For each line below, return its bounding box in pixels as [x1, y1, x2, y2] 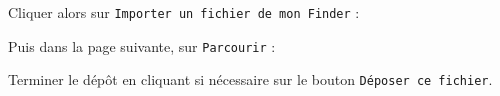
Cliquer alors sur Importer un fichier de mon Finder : [8, 2, 360, 22]
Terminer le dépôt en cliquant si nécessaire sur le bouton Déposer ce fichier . [8, 69, 493, 90]
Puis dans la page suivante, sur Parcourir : [8, 35, 276, 56]
